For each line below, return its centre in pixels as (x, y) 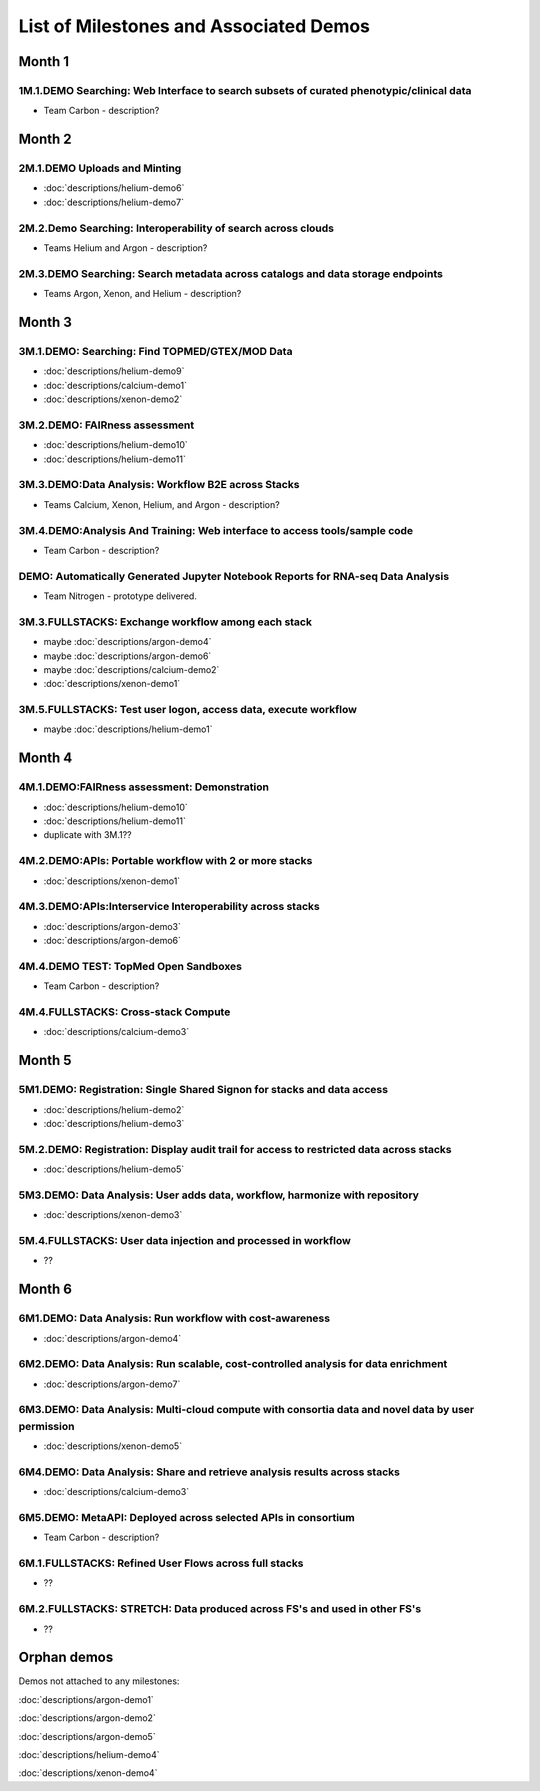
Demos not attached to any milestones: (99, 1681)
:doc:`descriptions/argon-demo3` (112, 926)
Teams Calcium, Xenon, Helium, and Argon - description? (161, 504)
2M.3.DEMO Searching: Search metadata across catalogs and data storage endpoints (231, 273)
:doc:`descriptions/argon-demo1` (86, 1699)
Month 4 (45, 758)
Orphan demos (66, 1657)
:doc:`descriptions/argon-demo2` (87, 1718)
